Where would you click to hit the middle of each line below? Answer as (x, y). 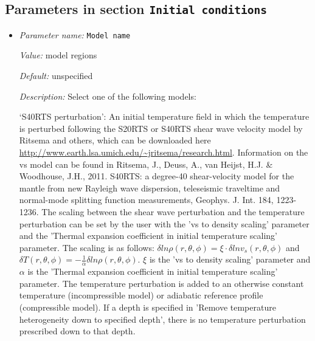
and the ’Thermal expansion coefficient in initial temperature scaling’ (148, 236)
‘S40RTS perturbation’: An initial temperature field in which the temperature (164, 116)
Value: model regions (58, 55)
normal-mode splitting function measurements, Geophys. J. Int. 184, (146, 200)
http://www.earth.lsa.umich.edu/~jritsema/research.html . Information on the (164, 152)
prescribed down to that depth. (77, 331)
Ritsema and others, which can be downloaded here (115, 140)
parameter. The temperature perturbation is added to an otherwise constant (161, 283)
